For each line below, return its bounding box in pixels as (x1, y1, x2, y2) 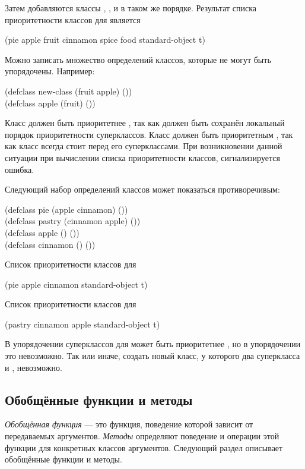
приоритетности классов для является (5, 13, 141, 26)
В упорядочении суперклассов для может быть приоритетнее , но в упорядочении (5, 338, 301, 350)
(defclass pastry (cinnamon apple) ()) (5, 215, 141, 227)
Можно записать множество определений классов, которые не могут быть (5, 53, 271, 65)
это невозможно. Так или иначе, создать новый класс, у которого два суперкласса (5, 350, 300, 362)
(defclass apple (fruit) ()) (5, 96, 96, 109)
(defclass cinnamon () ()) (5, 238, 96, 250)
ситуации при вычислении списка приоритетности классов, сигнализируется (5, 151, 280, 163)
